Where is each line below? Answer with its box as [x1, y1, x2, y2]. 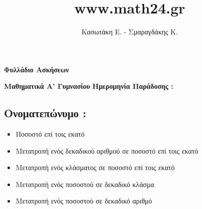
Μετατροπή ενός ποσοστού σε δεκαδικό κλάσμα [15, 179, 155, 189]
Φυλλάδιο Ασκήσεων [4, 64, 69, 74]
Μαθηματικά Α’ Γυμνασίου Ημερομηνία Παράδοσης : [4, 81, 174, 91]
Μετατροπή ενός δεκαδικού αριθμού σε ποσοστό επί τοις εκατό [15, 145, 199, 156]
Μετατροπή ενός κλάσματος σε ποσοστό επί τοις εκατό [15, 162, 175, 173]
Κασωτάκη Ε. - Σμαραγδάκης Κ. [81, 26, 178, 37]
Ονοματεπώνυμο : [4, 105, 86, 121]
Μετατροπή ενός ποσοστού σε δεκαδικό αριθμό [15, 196, 152, 206]
